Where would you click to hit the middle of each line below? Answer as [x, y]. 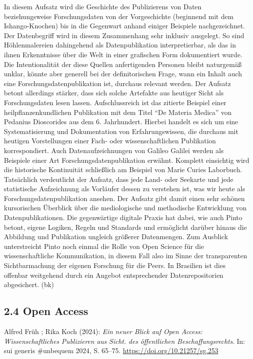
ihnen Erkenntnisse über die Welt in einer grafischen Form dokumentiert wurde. [123, 54]
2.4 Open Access [46, 311]
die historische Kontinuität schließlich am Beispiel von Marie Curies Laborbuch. [123, 169]
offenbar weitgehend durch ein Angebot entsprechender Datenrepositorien [114, 275]
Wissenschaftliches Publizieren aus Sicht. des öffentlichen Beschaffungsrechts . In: [125, 341]
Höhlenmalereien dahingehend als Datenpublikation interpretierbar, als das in [120, 45]
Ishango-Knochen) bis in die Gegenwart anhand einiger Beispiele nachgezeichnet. [125, 26]
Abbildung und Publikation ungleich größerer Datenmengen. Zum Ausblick [116, 236]
